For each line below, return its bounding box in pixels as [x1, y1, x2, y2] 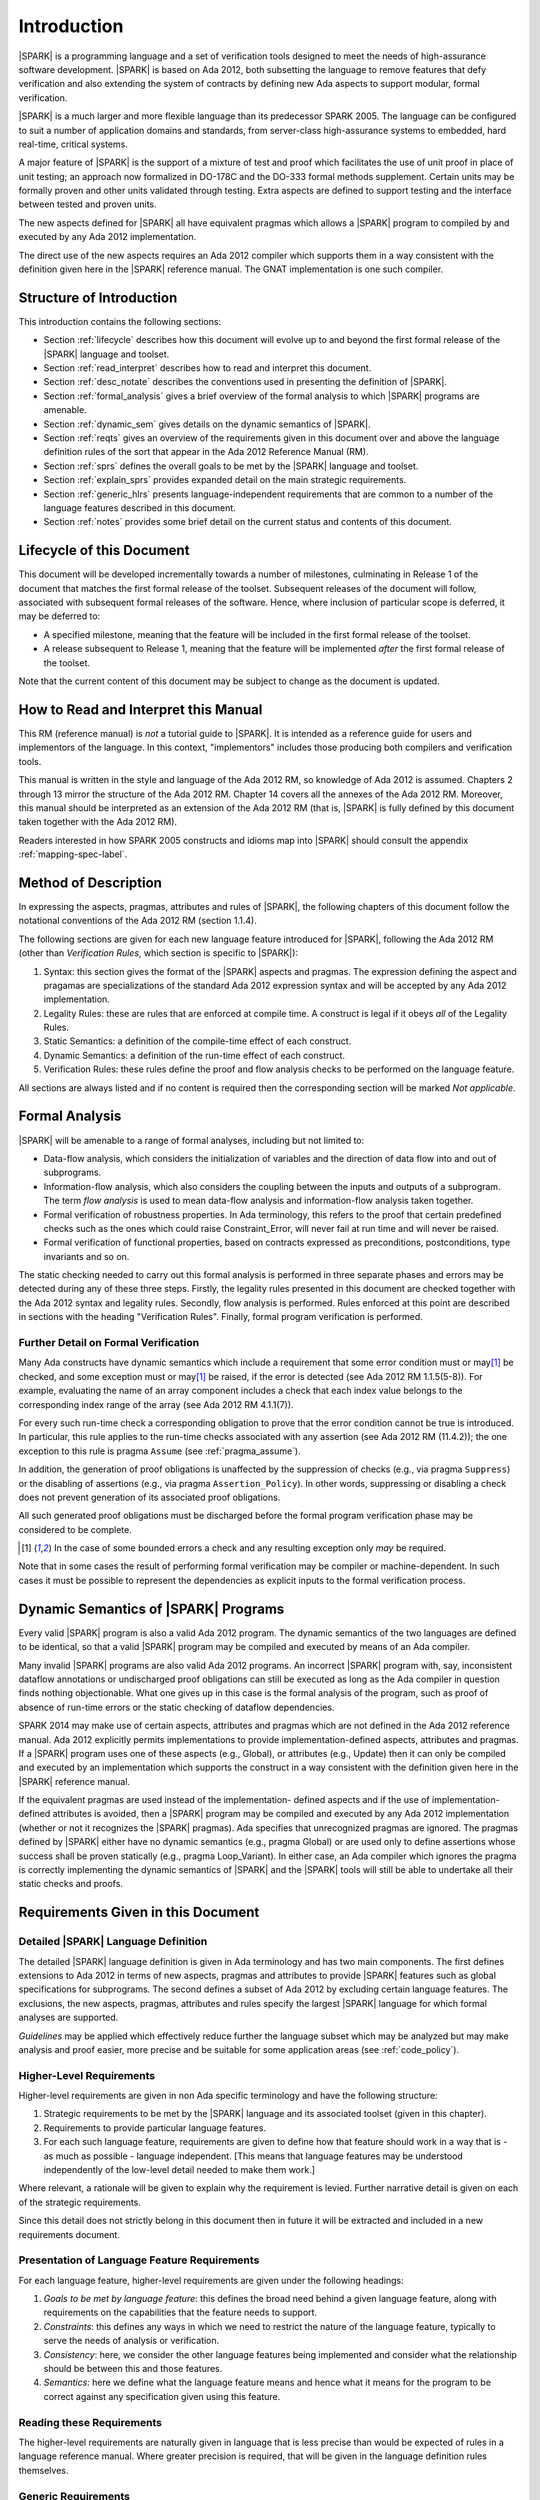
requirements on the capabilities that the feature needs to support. [43, 2306, 318, 2319]
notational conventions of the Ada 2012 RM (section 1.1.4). [18, 915, 257, 927]
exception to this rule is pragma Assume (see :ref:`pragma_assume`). [18, 1445, 301, 1457]
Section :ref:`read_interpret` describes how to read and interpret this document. [43, 362, 372, 374]
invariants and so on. [43, 1250, 130, 1262]
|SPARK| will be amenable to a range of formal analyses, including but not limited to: [18, 1134, 365, 1146]
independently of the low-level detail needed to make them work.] [43, 2164, 315, 2175]
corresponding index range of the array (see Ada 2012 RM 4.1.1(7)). [18, 1398, 294, 1410]
